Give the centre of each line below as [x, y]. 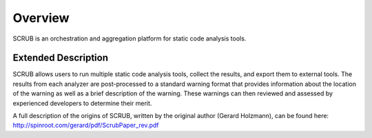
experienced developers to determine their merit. [82, 103]
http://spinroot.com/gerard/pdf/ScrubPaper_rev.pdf [86, 125]
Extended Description [60, 58]
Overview [41, 18]
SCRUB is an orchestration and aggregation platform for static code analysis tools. [130, 38]
